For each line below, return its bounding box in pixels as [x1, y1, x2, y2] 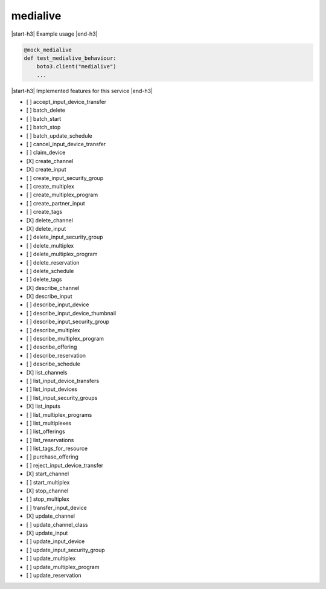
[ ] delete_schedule [26, 267, 74, 274]
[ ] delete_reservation [26, 259, 80, 266]
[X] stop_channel [26, 487, 69, 495]
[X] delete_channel [26, 216, 74, 224]
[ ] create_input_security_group [26, 174, 104, 181]
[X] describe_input [26, 293, 72, 300]
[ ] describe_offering [26, 343, 77, 350]
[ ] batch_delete [26, 106, 66, 114]
